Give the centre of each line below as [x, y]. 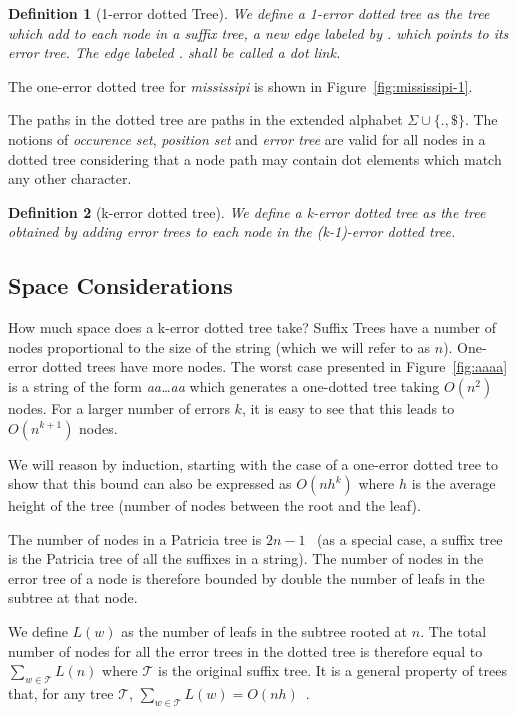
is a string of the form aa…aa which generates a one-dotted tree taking [224, 385]
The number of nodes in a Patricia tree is [135, 538]
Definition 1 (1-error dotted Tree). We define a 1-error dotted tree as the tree [249, 13]
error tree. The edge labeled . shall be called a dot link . [174, 52]
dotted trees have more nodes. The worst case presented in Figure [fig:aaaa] [275, 366]
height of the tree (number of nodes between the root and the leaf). [214, 505]
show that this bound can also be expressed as [150, 483]
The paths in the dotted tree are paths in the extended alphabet [205, 119]
